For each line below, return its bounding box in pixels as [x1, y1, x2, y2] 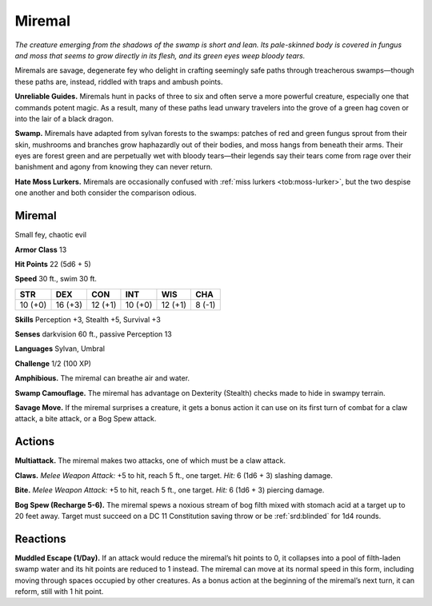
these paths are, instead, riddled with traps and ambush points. [14, 77, 223, 86]
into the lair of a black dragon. [14, 114, 114, 123]
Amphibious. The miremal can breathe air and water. [14, 373, 190, 383]
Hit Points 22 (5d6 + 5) [14, 259, 91, 269]
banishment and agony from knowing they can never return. [14, 162, 213, 172]
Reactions [14, 532, 66, 545]
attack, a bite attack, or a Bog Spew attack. [14, 414, 157, 424]
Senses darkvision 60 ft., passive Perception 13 [14, 329, 172, 339]
